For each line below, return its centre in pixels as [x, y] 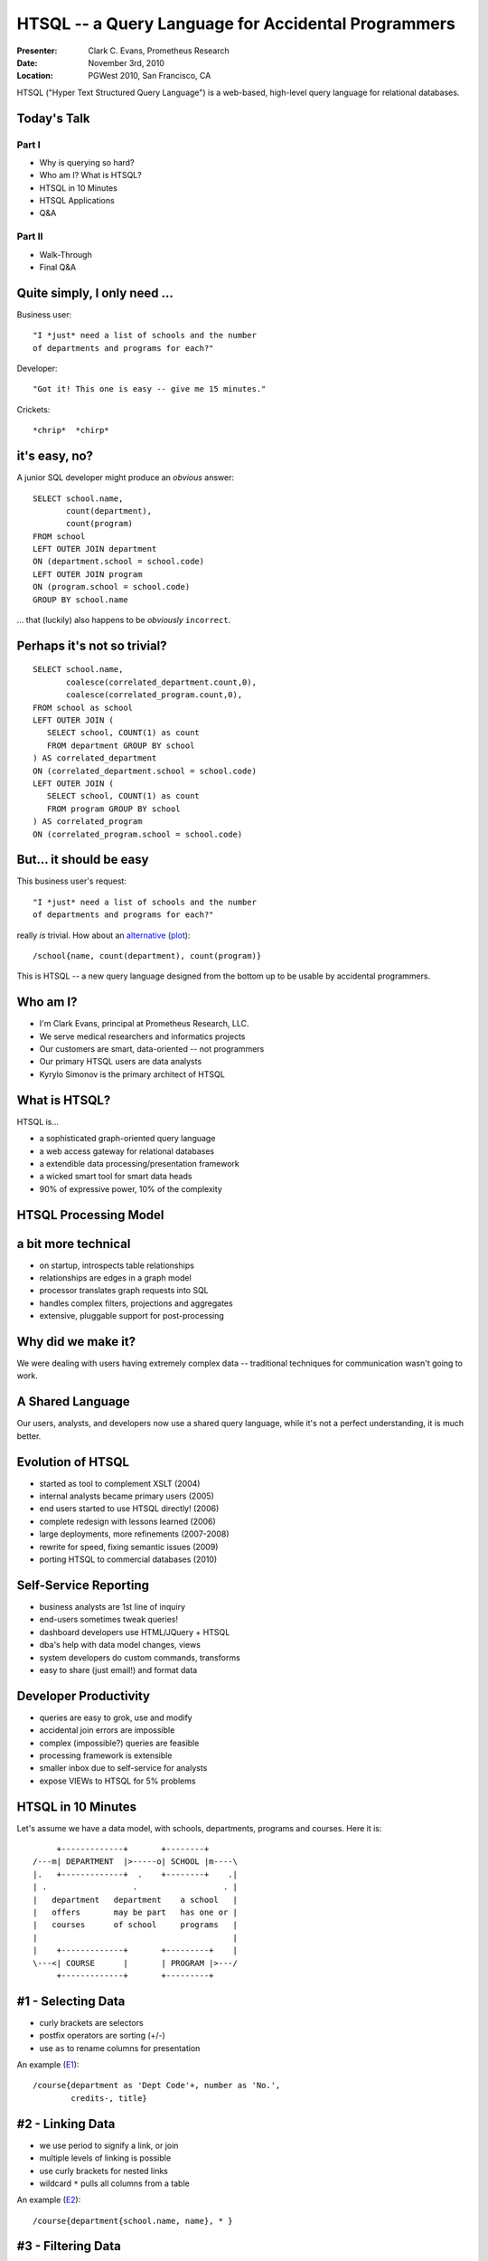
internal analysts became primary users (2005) [127, 1496]
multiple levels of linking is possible [105, 2158]
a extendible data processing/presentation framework [139, 1163]
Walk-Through [66, 254]
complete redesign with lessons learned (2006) [127, 1521]
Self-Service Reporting [83, 1585]
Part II [30, 237]
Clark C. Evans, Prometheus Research [159, 51]
